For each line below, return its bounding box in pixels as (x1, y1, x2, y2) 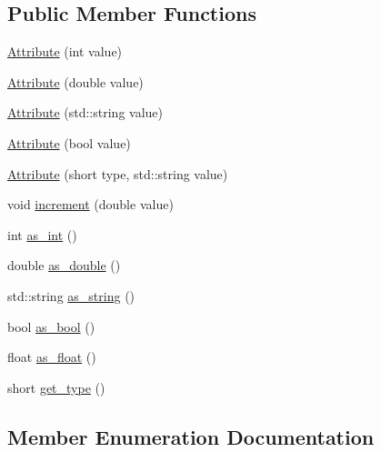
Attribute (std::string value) (7, 103, 163, 122)
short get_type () (7, 377, 105, 397)
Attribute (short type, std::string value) (7, 164, 228, 183)
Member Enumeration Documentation (7, 422, 375, 450)
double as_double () (7, 256, 121, 275)
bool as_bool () (7, 316, 95, 336)
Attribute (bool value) (7, 133, 131, 152)
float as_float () (7, 347, 96, 367)
